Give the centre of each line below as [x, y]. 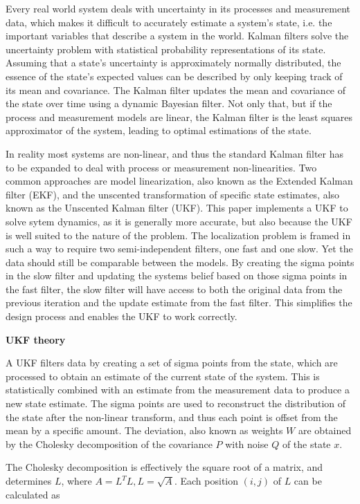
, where [76, 480]
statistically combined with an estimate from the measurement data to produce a [178, 390]
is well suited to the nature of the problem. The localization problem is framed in [178, 235]
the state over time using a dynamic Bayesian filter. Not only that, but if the [169, 103]
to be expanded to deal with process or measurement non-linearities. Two [161, 167]
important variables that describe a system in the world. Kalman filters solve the [177, 36]
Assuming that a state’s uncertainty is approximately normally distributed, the [173, 63]
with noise [247, 444]
